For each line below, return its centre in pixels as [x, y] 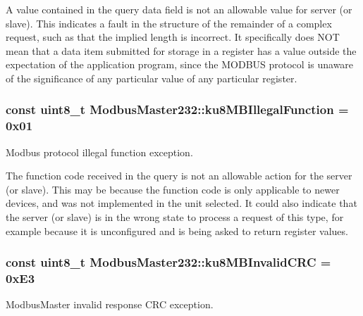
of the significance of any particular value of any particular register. [152, 78]
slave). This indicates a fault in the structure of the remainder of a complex [169, 23]
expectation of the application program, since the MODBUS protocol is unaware [180, 64]
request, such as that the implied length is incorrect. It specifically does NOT [173, 37]
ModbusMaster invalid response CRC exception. [110, 304]
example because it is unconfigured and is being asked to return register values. [177, 230]
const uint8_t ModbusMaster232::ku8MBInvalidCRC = [168, 262]
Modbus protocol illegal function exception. [99, 152]
